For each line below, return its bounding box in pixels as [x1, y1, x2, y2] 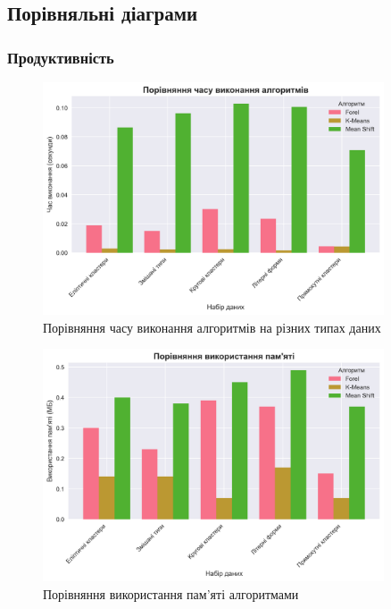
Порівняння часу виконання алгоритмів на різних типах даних [43, 317, 381, 336]
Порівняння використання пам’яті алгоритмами [43, 585, 299, 603]
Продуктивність [7, 46, 114, 68]
